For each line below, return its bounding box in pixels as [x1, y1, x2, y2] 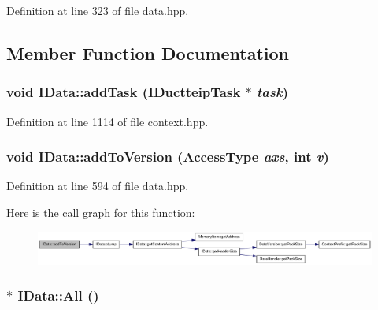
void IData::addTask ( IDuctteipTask [6, 82, 241, 102]
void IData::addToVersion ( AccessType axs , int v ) [6, 147, 329, 166]
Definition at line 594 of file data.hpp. [6, 177, 189, 194]
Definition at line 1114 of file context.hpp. [6, 113, 209, 129]
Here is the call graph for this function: [6, 204, 195, 220]
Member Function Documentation [6, 40, 290, 65]
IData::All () [17, 286, 99, 305]
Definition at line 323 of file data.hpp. [6, 2, 189, 18]
